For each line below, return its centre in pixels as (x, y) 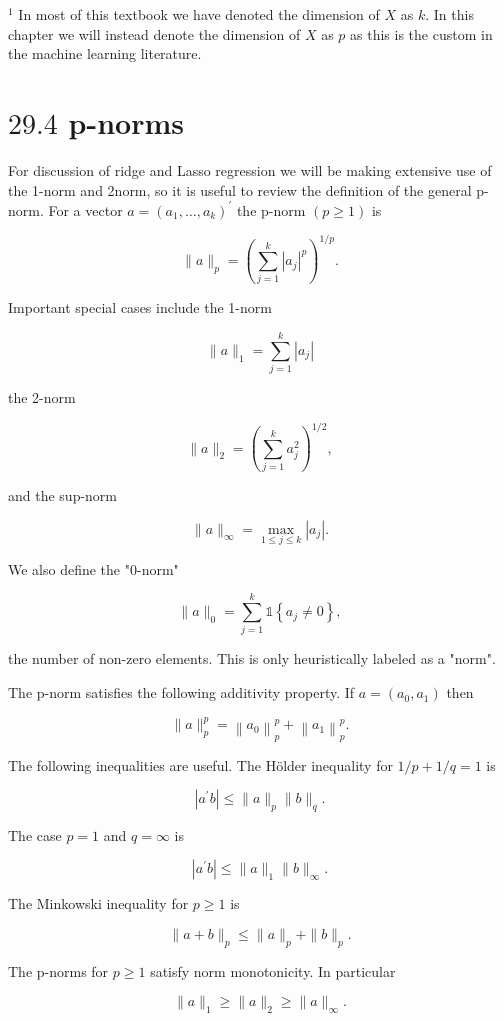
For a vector (85, 209)
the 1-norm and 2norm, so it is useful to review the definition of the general (240, 189)
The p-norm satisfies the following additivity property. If (181, 692)
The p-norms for (58, 970)
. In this (449, 14)
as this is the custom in (421, 33)
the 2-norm (42, 397)
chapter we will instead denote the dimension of (154, 33)
